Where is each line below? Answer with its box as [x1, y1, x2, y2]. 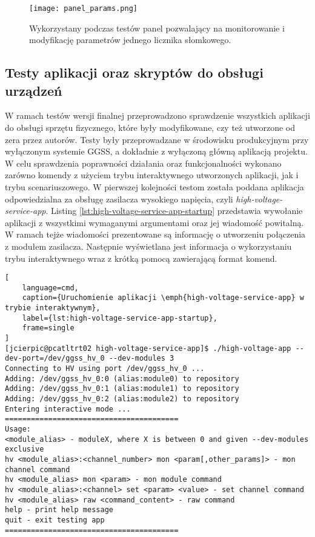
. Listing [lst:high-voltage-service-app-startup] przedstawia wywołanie [45, 204, 303, 217]
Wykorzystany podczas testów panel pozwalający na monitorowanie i [29, 21, 285, 34]
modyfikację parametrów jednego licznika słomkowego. [29, 33, 231, 46]
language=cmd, [22, 283, 79, 292]
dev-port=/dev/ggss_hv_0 [5, 354, 105, 363]
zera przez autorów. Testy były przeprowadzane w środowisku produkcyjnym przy [5, 133, 309, 145]
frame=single [22, 324, 75, 333]
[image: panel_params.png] [29, 4, 138, 13]
